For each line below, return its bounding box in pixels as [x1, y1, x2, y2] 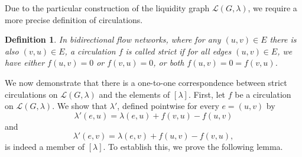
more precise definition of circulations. [5, 13, 143, 25]
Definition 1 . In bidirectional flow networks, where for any [5, 33, 221, 46]
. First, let [188, 88, 226, 100]
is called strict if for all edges [125, 44, 232, 57]
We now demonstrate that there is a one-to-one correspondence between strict [5, 76, 287, 88]
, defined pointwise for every [117, 100, 219, 112]
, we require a [248, 2, 297, 14]
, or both [153, 56, 184, 69]
